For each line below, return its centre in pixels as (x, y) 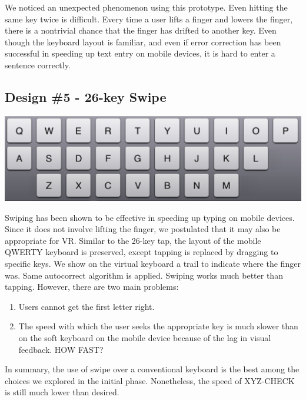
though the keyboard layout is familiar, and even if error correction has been (143, 42)
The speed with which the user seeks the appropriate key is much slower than (158, 326)
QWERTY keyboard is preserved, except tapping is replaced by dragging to (142, 252)
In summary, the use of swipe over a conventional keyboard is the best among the (152, 369)
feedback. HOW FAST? (61, 349)
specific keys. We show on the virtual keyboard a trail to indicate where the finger (153, 263)
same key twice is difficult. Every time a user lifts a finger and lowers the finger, (149, 19)
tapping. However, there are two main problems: (92, 287)
